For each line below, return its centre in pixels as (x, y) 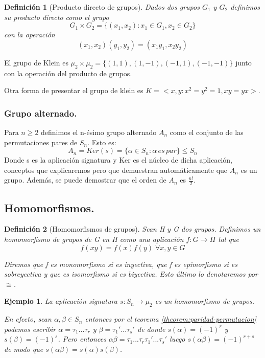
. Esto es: (102, 142)
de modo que (24, 349)
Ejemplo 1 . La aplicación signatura (61, 301)
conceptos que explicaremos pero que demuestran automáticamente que (116, 170)
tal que (228, 239)
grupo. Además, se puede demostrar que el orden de (85, 180)
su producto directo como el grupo (57, 17)
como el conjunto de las (207, 132)
